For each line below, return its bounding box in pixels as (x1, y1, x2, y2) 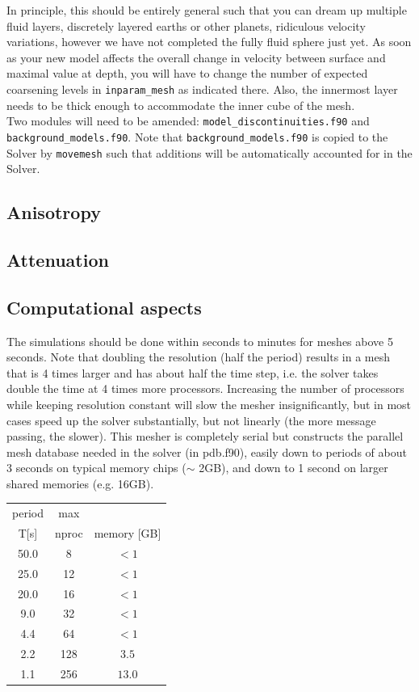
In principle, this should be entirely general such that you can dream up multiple (6, 2, 407, 18)
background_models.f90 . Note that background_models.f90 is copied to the (6, 128, 388, 145)
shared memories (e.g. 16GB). (6, 475, 154, 492)
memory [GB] (94, 525, 161, 542)
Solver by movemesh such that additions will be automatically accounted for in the (6, 144, 413, 161)
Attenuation (6, 247, 109, 272)
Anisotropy (6, 200, 101, 225)
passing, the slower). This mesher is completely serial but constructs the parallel (6, 428, 404, 445)
